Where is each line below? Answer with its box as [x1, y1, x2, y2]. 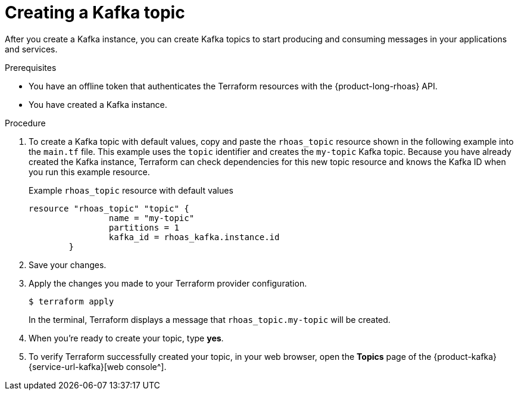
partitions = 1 [108, 222, 179, 232]
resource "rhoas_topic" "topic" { [29, 203, 189, 213]
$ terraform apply [29, 296, 114, 306]
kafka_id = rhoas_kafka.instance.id [108, 232, 280, 242]
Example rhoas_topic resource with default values [29, 185, 233, 195]
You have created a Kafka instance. [29, 99, 167, 110]
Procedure [5, 117, 46, 128]
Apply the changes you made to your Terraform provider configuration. [29, 278, 307, 288]
